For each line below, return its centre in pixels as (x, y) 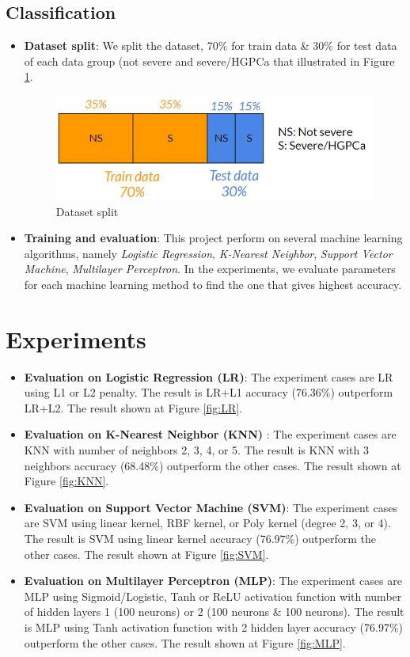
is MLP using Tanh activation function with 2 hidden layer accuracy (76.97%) (214, 627)
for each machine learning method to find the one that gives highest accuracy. (213, 284)
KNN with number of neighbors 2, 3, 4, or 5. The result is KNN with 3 (196, 450)
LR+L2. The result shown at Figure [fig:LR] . (133, 407)
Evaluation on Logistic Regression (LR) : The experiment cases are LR (209, 376)
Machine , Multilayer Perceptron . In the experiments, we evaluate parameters (210, 269)
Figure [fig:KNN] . (66, 481)
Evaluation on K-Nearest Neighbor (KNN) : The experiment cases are (210, 434)
